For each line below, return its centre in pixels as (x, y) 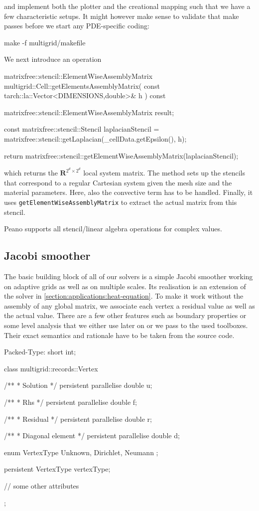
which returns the (31, 173)
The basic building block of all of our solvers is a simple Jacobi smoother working (129, 276)
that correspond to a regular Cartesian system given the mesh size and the (118, 182)
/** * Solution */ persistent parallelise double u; (78, 385)
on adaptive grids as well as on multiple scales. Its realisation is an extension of (125, 286)
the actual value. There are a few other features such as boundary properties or (125, 315)
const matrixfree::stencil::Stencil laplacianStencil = (82, 129)
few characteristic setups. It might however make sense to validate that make (122, 16)
